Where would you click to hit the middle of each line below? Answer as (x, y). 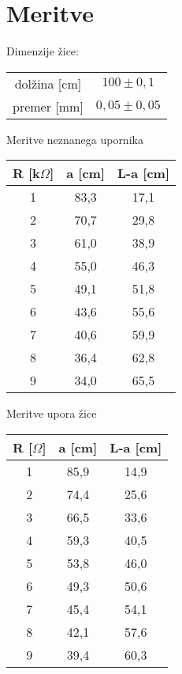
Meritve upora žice (52, 413)
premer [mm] (48, 106)
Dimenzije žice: (43, 51)
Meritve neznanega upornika (75, 139)
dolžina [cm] (48, 83)
